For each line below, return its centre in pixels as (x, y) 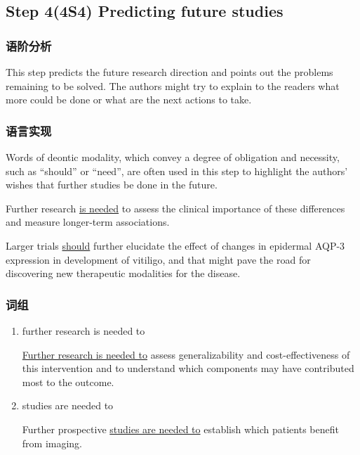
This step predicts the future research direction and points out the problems (169, 72)
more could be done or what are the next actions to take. (129, 100)
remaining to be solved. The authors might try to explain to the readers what (173, 85)
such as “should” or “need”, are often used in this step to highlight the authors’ (177, 171)
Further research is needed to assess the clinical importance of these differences (175, 208)
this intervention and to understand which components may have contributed (188, 368)
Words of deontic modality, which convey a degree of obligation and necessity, (173, 157)
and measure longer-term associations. (88, 222)
